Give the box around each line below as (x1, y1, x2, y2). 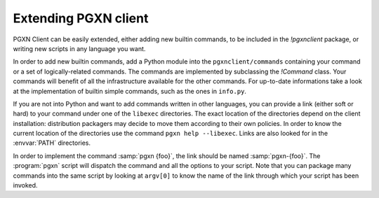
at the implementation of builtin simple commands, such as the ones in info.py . (13, 87, 247, 95)
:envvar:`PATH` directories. (13, 139, 91, 147)
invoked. (13, 181, 38, 190)
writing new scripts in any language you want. (13, 44, 146, 52)
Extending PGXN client (13, 10, 149, 26)
